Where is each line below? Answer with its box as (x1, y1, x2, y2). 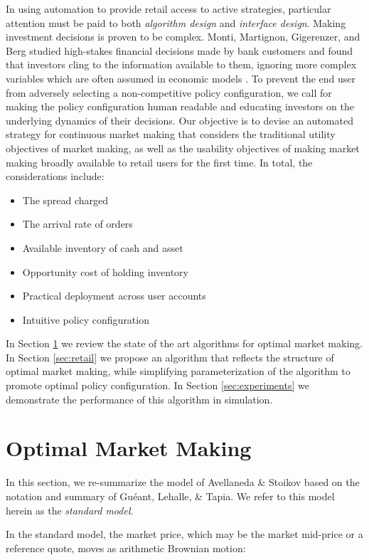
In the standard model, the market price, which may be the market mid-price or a (6, 527, 363, 541)
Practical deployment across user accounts (22, 288, 206, 303)
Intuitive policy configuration (22, 312, 149, 327)
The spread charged (22, 192, 109, 207)
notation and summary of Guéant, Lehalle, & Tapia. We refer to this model (6, 488, 335, 503)
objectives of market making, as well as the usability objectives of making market (6, 140, 360, 155)
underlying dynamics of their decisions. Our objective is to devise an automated (6, 112, 353, 127)
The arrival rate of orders (22, 216, 133, 231)
